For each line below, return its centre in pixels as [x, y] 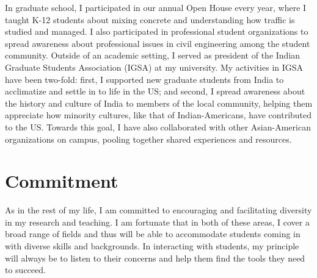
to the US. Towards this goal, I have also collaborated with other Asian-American [158, 127]
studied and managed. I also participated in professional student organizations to [157, 31]
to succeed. [25, 270]
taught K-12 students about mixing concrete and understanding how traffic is [150, 19]
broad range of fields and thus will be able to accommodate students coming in [153, 234]
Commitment [62, 181]
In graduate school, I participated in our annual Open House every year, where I [156, 7]
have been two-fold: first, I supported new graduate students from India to [144, 79]
